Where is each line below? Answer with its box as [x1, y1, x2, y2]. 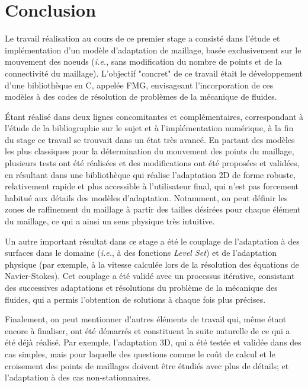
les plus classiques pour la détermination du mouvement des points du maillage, [5, 145, 294, 157]
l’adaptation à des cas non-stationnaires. [5, 371, 151, 383]
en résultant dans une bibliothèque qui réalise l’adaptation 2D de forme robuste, [5, 168, 296, 180]
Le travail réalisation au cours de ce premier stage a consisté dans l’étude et [5, 32, 280, 45]
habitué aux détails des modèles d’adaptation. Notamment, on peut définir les [5, 191, 288, 204]
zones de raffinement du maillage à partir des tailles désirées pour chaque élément [5, 203, 301, 215]
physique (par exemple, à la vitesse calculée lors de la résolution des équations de [5, 258, 299, 270]
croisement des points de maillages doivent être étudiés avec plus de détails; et [5, 359, 289, 372]
